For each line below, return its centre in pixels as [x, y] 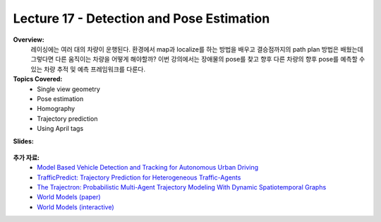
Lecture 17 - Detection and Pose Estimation [141, 18]
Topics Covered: [38, 79]
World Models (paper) [69, 197]
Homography [56, 109]
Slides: [24, 141]
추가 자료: [26, 157]
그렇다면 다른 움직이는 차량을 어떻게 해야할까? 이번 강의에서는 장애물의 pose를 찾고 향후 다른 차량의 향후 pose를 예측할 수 [198, 59]
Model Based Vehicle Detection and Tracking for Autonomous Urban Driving [148, 168]
